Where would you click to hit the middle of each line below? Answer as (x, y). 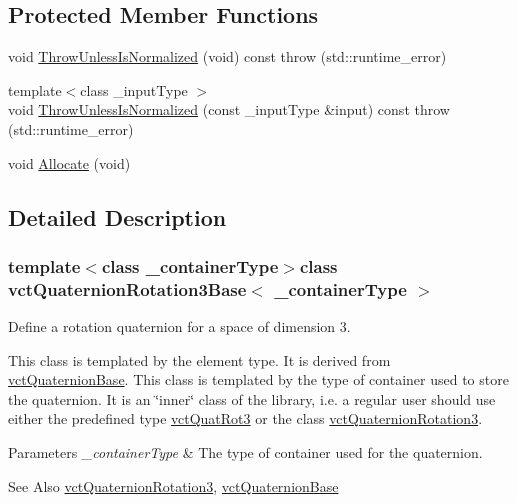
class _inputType (134, 89)
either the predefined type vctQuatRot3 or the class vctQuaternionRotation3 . (245, 418)
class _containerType (190, 265)
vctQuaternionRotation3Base (127, 288)
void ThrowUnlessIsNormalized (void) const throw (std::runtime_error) (227, 56)
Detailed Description (117, 216)
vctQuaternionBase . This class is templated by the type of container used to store (258, 379)
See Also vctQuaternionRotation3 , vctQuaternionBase (173, 485)
